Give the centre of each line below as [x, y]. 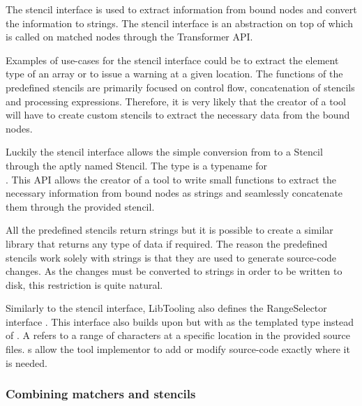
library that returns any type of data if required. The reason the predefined [167, 243]
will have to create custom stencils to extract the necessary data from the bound [178, 115]
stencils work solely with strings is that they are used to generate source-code [171, 257]
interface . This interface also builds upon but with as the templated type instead [180, 321]
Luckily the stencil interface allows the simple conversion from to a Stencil [164, 152]
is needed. [27, 362]
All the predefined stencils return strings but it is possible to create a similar [169, 230]
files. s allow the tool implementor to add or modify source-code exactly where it [178, 349]
